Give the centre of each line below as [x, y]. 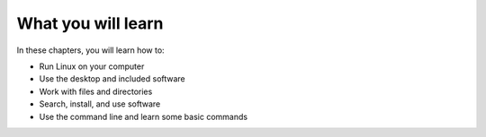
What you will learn [90, 23]
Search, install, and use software [100, 104]
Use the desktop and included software [112, 79]
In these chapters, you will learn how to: [91, 50]
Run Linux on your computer [92, 66]
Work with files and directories [96, 91]
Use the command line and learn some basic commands [143, 116]
